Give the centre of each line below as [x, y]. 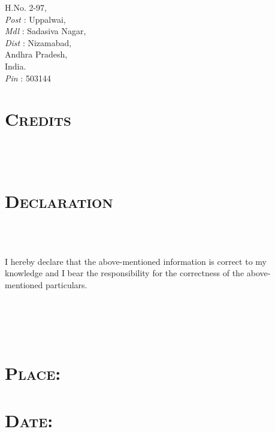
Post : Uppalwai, [35, 19]
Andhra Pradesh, [36, 54]
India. [16, 66]
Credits [38, 119]
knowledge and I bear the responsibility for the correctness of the [125, 273]
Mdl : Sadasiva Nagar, [46, 31]
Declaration [59, 200]
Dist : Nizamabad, [38, 42]
